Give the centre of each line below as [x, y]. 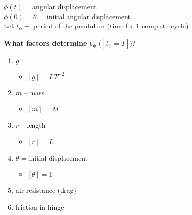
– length [33, 125]
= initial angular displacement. [86, 16]
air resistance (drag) [46, 190]
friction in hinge [40, 207]
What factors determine [46, 42]
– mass [34, 92]
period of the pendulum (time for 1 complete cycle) [111, 26]
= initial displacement [55, 157]
